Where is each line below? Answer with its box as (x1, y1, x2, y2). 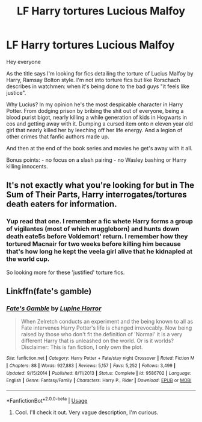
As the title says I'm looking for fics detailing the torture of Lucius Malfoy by (6, 69, 194, 77)
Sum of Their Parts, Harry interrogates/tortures (6, 190, 188, 200)
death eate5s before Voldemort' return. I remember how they (6, 232, 188, 241)
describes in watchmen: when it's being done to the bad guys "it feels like (6, 83, 189, 90)
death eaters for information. (6, 199, 117, 209)
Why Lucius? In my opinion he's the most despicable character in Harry (6, 101, 183, 108)
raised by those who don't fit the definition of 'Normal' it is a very (20, 331, 183, 338)
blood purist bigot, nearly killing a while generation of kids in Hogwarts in (6, 113, 188, 121)
